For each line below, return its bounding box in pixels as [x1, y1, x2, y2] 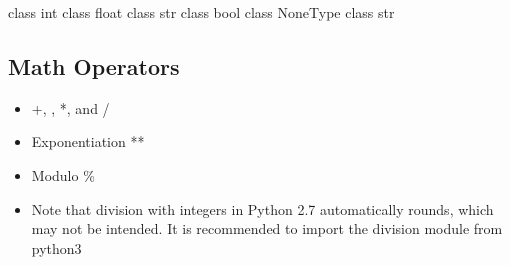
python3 [31, 237, 82, 258]
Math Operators [8, 50, 180, 81]
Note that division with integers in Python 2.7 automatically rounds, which [31, 198, 494, 219]
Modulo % [31, 164, 95, 185]
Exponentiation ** [31, 131, 145, 152]
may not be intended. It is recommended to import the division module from [31, 218, 503, 239]
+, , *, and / [31, 97, 110, 118]
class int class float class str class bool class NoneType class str [8, 2, 395, 22]
